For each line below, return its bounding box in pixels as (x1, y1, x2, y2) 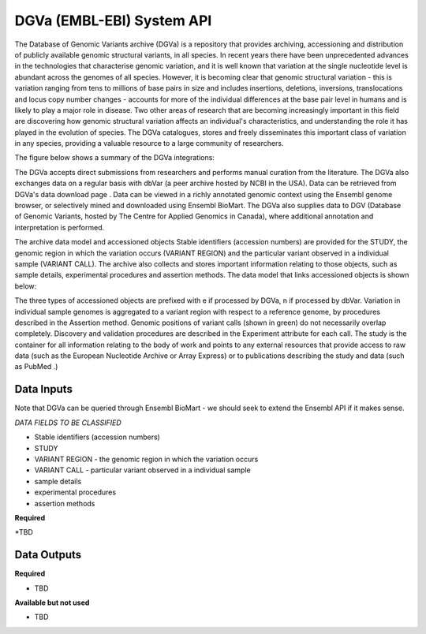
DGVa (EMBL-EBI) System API (14, 12, 212, 29)
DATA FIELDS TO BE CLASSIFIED (14, 418, 121, 427)
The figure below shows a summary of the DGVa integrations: (14, 153, 215, 162)
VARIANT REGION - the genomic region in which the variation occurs (34, 454, 259, 464)
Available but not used (14, 598, 90, 607)
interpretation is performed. (14, 222, 105, 232)
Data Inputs (14, 382, 73, 396)
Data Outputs (14, 548, 82, 561)
